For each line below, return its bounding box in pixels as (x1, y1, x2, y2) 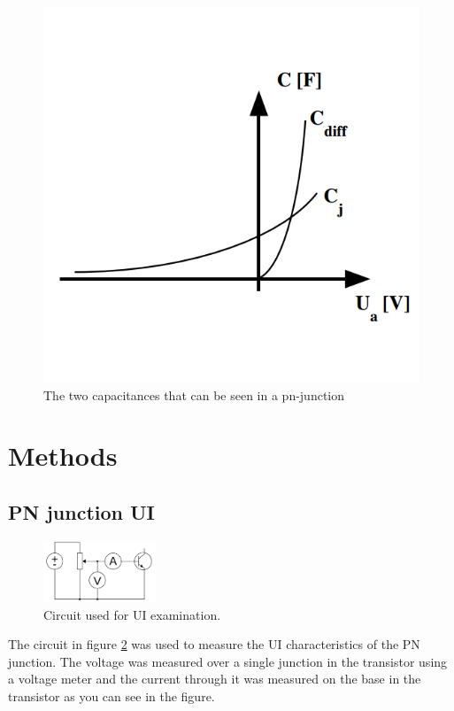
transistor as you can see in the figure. (8, 686, 215, 705)
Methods (8, 437, 118, 474)
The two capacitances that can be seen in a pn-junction (43, 385, 345, 404)
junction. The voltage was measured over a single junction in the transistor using (8, 652, 448, 670)
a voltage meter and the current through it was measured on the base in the (8, 669, 421, 688)
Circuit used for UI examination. (43, 605, 221, 623)
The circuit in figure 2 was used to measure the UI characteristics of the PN (8, 635, 420, 653)
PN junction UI (8, 498, 155, 525)
